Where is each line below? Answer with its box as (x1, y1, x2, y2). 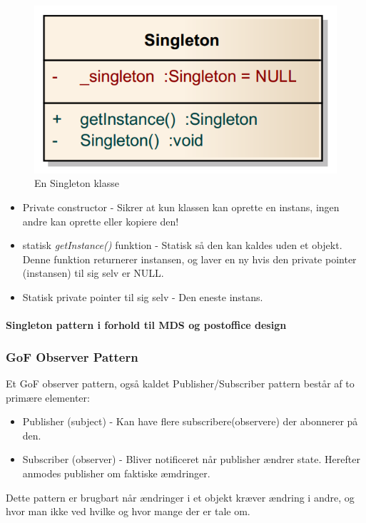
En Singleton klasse (34, 176, 119, 191)
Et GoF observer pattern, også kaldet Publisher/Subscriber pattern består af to (6, 375, 355, 390)
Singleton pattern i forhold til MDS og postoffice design (6, 318, 287, 332)
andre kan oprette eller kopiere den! (22, 213, 179, 228)
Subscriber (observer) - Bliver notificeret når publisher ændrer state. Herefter (22, 452, 360, 467)
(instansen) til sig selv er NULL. (22, 265, 164, 280)
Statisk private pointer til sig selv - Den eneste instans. (22, 289, 263, 304)
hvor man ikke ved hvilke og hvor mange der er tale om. (6, 504, 250, 519)
